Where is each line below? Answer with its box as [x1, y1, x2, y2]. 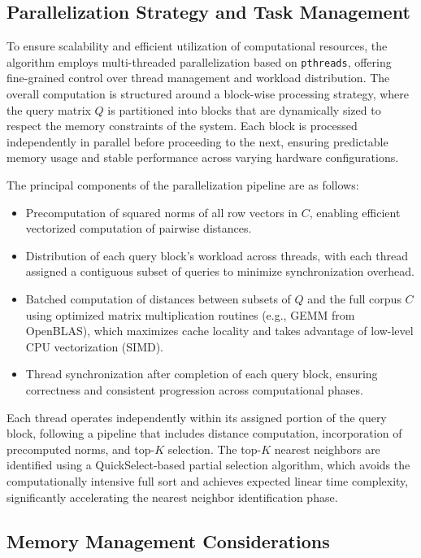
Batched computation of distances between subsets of [25, 290, 291, 307]
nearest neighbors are [274, 440, 380, 457]
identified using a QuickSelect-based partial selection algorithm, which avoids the [7, 456, 410, 473]
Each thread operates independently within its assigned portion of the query [7, 408, 387, 425]
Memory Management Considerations [7, 528, 330, 553]
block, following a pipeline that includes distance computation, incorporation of [7, 425, 402, 442]
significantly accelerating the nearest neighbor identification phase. [7, 488, 338, 505]
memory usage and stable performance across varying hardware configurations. [7, 149, 399, 166]
